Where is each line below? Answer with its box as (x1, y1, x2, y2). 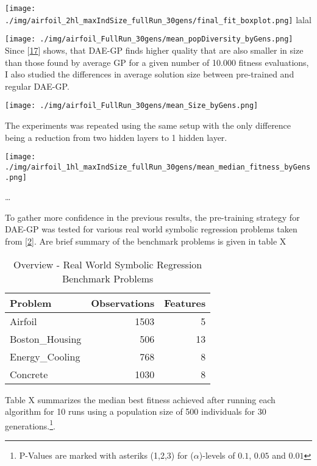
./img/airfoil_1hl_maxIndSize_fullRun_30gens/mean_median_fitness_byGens (5, 162, 311, 171)
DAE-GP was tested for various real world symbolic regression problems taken (5, 223, 297, 235)
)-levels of (199, 448, 235, 461)
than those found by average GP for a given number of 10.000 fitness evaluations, (5, 56, 309, 68)
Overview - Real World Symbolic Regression (13, 257, 202, 271)
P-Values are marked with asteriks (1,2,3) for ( (19, 448, 194, 461)
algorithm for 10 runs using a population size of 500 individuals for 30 (5, 405, 266, 418)
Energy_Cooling (10, 349, 80, 364)
